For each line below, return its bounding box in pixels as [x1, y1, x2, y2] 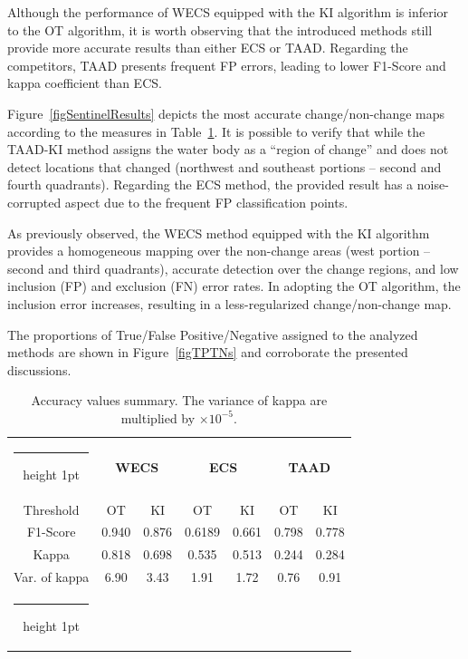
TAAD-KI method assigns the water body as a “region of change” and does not [7, 140, 449, 159]
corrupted [7, 192, 62, 211]
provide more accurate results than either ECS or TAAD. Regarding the [7, 38, 408, 57]
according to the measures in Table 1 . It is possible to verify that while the [7, 121, 425, 141]
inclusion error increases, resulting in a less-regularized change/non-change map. [7, 294, 452, 313]
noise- [416, 175, 449, 194]
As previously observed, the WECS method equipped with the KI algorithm [7, 223, 430, 242]
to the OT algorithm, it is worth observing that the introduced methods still [7, 20, 433, 39]
